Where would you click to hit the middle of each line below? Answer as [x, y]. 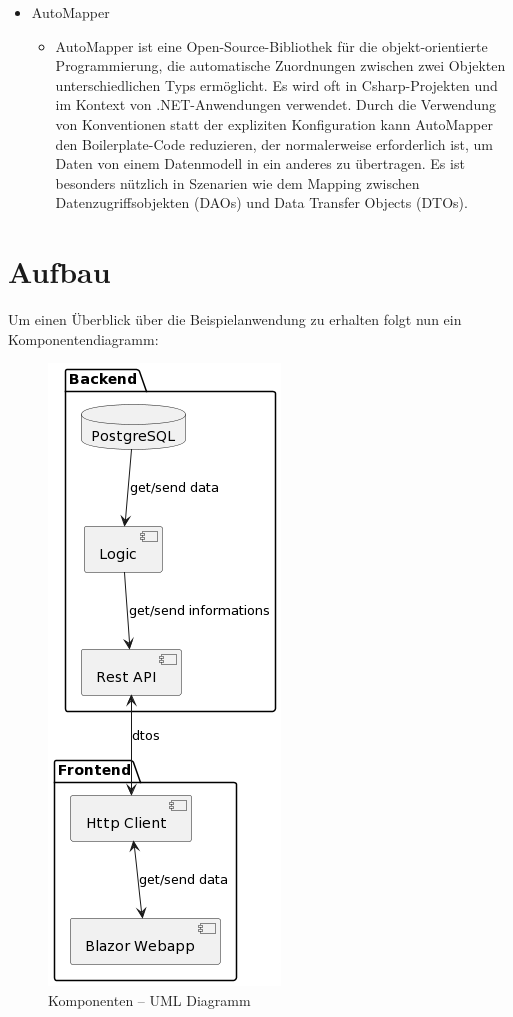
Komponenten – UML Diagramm [149, 999]
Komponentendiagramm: [83, 338]
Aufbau [59, 271]
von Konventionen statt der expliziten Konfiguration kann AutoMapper [274, 123]
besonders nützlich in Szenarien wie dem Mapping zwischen [237, 182]
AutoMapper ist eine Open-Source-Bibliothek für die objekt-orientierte [271, 45]
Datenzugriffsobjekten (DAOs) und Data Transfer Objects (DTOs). [261, 202]
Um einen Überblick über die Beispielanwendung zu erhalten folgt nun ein [235, 319]
